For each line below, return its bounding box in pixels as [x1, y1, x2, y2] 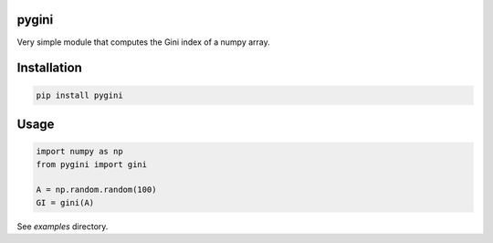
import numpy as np [36, 146, 123, 157]
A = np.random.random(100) [36, 185, 157, 195]
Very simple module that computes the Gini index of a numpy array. [16, 37, 271, 48]
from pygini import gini [36, 159, 148, 169]
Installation [16, 60, 82, 76]
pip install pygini [36, 90, 123, 100]
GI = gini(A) [36, 197, 95, 207]
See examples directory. [16, 220, 109, 232]
